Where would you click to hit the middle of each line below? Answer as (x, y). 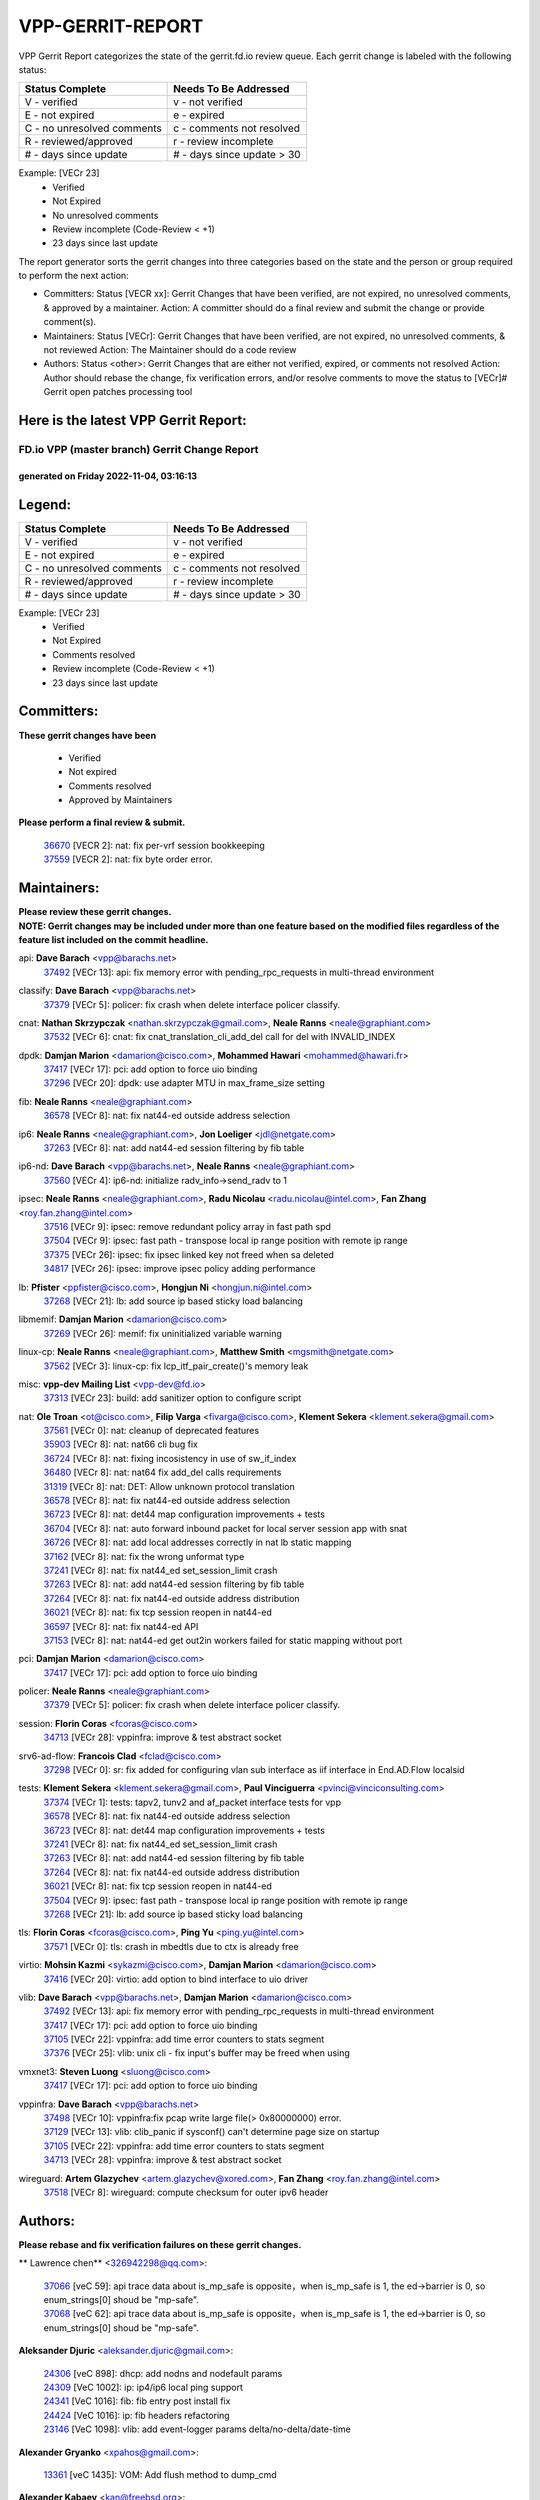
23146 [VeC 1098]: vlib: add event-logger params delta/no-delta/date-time (197, 2429)
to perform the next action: (73, 276)
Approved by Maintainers (120, 800)
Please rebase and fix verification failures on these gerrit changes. (160, 2244)
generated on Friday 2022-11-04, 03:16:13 (108, 476)
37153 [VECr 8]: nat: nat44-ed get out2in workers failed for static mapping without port (223, 1640)
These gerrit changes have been (87, 735)
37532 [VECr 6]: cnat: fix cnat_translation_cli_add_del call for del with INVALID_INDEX (219, 1037)
